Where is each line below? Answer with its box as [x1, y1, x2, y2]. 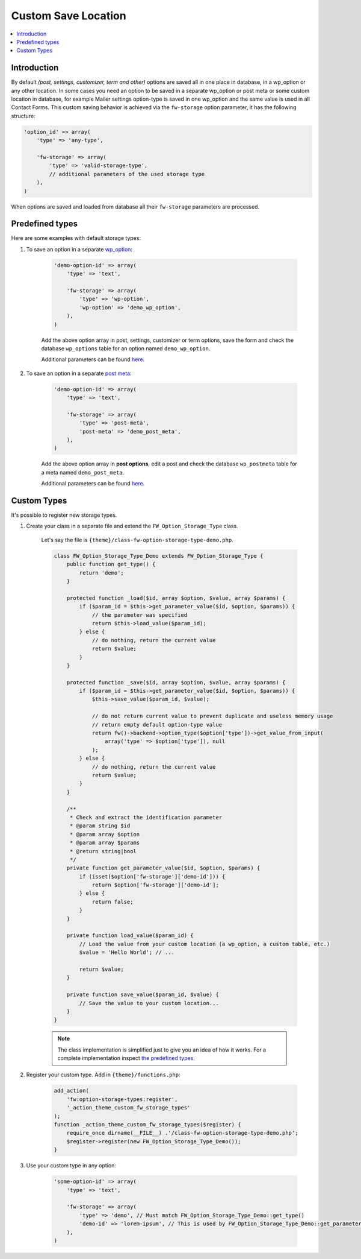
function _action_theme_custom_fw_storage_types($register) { [54, 1122, 241, 1128]
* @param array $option [69, 831, 140, 838]
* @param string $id [69, 822, 131, 829]
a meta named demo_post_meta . [41, 469, 125, 476]
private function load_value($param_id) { [66, 932, 194, 939]
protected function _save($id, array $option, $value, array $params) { [66, 679, 286, 686]
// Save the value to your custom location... [79, 1000, 219, 1006]
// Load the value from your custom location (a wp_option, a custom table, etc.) [79, 941, 330, 947]
